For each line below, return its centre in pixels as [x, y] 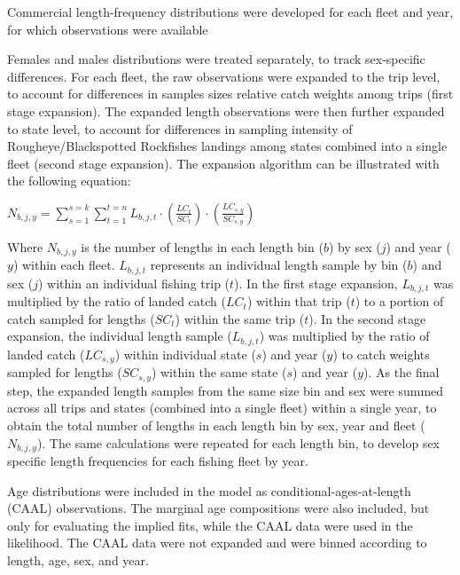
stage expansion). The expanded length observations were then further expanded [226, 110]
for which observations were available [108, 29]
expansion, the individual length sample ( [120, 336]
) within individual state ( [185, 354]
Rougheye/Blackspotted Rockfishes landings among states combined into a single [227, 146]
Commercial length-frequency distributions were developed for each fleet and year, [230, 12]
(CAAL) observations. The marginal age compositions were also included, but [218, 508]
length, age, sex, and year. [78, 560]
